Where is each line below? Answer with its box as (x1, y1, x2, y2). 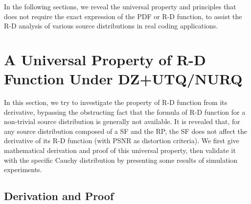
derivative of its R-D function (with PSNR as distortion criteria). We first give (4, 135, 239, 146)
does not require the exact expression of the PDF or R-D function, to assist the (4, 11, 242, 21)
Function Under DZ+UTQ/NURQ (4, 69, 243, 89)
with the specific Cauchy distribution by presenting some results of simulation (4, 154, 238, 165)
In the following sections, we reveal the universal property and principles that (4, 1, 236, 11)
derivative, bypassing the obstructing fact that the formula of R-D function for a (4, 106, 246, 117)
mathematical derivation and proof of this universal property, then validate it (4, 145, 236, 155)
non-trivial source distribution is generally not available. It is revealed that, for (4, 116, 240, 127)
